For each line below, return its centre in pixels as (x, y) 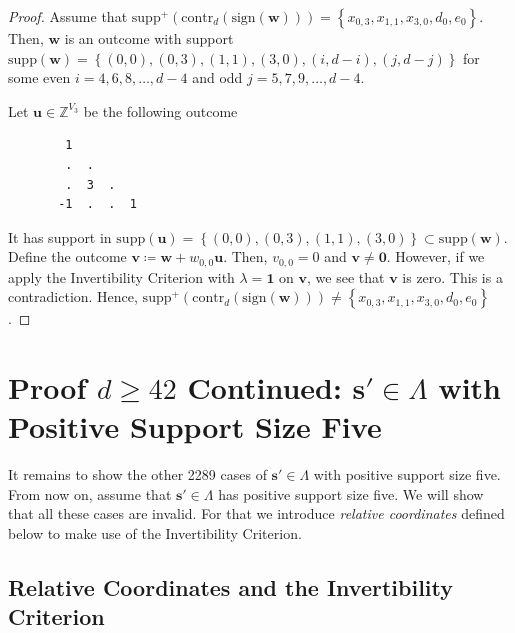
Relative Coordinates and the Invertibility (231, 587)
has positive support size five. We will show (351, 493)
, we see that (346, 276)
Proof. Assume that (68, 16)
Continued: (264, 387)
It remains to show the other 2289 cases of (137, 474)
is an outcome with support (149, 38)
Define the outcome (67, 256)
